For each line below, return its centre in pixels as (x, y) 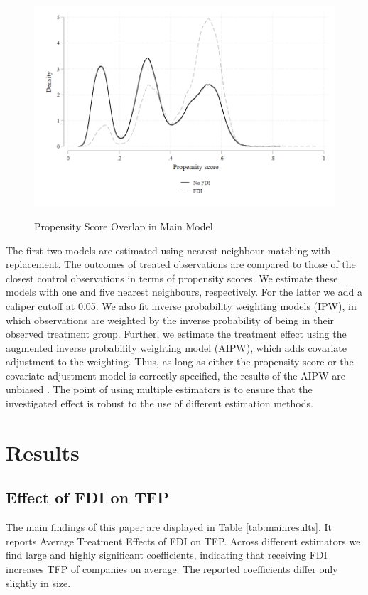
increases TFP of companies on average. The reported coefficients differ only (172, 569)
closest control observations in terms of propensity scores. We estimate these (172, 278)
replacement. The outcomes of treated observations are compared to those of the (181, 264)
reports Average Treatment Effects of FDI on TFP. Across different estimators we (183, 541)
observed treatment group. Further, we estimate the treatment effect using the (176, 334)
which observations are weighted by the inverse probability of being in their (170, 320)
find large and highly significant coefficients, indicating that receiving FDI (167, 555)
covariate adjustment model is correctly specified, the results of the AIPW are (175, 375)
